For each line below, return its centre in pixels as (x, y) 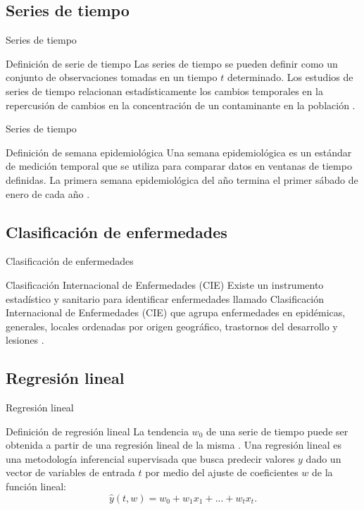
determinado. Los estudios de (290, 77)
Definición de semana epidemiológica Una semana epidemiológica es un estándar (179, 152)
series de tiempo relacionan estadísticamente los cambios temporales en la (164, 91)
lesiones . (25, 340)
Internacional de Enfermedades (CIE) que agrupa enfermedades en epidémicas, (176, 312)
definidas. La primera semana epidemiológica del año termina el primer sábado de (182, 179)
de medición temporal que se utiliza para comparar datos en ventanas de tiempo (179, 166)
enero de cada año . (48, 193)
